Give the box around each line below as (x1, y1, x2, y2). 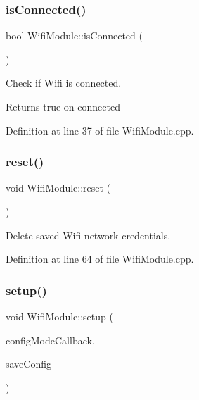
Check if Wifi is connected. (6, 75, 122, 90)
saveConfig (6, 356, 52, 371)
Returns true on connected (6, 99, 120, 113)
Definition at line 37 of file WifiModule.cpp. (6, 123, 194, 137)
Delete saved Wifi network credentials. (6, 227, 171, 242)
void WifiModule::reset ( (6, 180, 111, 195)
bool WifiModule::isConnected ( (6, 28, 143, 43)
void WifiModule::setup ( (6, 309, 113, 323)
